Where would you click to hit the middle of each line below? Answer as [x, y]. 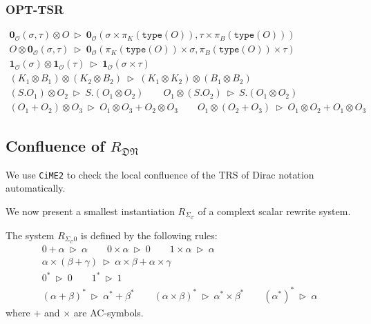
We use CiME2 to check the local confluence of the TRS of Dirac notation [160, 174]
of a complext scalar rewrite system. [274, 211]
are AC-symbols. [108, 312]
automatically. [36, 188]
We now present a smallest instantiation [90, 211]
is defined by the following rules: [149, 235]
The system [30, 235]
